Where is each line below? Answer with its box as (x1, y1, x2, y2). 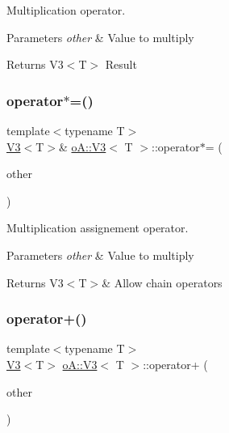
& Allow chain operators (102, 274, 223, 291)
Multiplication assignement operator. (6, 219, 189, 236)
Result (105, 56, 137, 73)
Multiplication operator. (6, 2, 126, 18)
